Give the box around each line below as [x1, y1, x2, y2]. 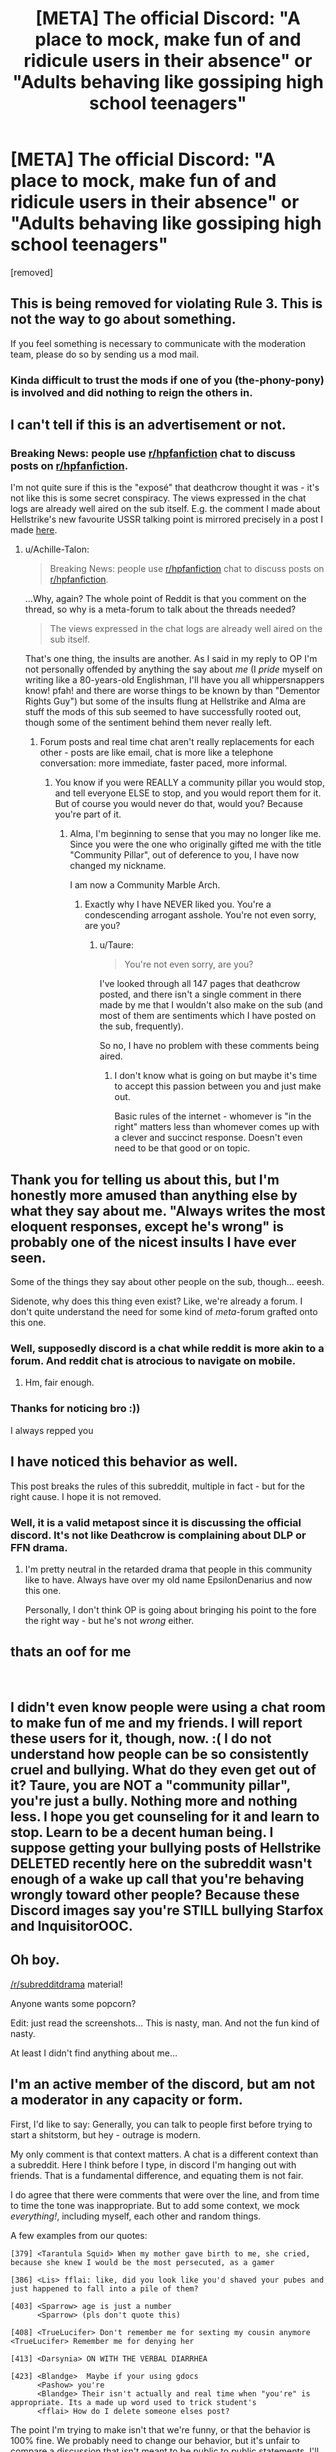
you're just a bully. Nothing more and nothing [10, 1793, 298, 1810]
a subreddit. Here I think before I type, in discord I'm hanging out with [10, 2158, 297, 2171]
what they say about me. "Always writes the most [10, 1202, 326, 1219]
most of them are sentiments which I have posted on [99, 1010, 317, 1022]
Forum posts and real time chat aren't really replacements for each [39, 736, 315, 748]
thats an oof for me [10, 1643, 132, 1661]
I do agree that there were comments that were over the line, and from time [10, 2188, 320, 2201]
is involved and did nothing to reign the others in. [10, 385, 253, 399]
